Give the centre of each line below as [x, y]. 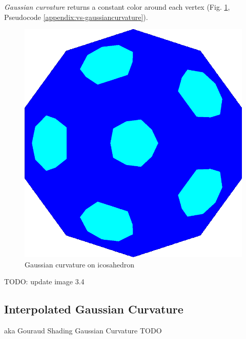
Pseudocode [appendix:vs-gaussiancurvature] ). [76, 17]
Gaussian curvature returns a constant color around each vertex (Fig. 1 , [117, 7]
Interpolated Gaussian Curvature [94, 309]
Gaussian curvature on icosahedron [79, 264]
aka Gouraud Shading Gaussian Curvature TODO [83, 331]
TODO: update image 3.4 [44, 281]
